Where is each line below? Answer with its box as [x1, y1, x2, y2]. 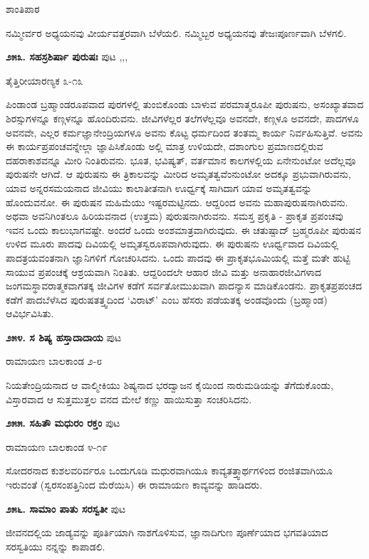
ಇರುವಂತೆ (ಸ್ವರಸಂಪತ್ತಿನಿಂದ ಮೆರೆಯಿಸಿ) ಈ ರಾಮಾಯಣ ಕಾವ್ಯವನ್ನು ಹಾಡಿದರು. [6, 477, 263, 492]
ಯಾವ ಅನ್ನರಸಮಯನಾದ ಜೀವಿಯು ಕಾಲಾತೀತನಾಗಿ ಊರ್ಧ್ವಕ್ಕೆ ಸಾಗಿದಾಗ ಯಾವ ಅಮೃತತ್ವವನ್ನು [6, 180, 312, 195]
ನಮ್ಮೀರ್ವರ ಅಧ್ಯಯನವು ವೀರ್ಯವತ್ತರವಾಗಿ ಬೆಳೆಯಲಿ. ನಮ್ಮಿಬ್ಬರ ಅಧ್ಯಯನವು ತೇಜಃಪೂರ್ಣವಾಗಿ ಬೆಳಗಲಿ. [6, 25, 347, 40]
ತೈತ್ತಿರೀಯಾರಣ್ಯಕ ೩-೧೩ [6, 73, 83, 87]
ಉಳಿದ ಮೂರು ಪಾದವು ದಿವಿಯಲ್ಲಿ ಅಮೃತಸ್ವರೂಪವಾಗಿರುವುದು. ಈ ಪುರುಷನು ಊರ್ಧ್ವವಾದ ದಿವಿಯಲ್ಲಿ [6, 236, 339, 251]
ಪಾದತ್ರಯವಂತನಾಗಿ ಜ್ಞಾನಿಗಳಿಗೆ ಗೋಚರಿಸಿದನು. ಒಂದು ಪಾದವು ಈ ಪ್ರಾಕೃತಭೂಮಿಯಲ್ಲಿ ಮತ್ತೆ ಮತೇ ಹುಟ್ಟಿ [6, 250, 350, 265]
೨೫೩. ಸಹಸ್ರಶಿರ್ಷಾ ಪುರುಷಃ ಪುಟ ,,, [6, 49, 128, 64]
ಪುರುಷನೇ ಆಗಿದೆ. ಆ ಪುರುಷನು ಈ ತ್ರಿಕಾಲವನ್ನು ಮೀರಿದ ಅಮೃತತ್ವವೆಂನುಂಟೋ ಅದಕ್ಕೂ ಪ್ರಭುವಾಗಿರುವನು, [6, 166, 351, 181]
